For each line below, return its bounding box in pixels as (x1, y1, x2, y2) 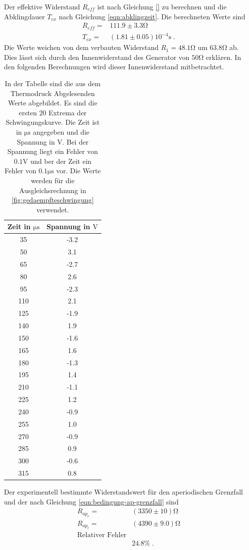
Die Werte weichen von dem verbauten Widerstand (4, 42, 159, 52)
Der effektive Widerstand (4, 1, 80, 11)
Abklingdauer (4, 11, 45, 21)
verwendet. (36, 204, 69, 214)
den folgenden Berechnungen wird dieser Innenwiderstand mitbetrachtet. (4, 61, 224, 72)
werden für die (31, 175, 75, 185)
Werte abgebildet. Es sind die (8, 98, 98, 108)
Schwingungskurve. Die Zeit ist (5, 117, 100, 127)
